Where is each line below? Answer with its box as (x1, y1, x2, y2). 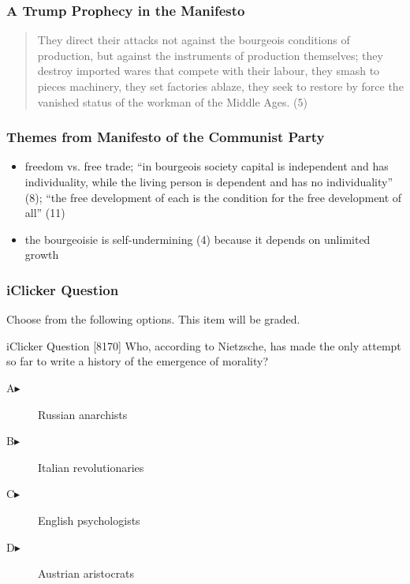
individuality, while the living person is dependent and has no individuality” (24, 174, 393, 189)
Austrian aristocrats (38, 565, 135, 582)
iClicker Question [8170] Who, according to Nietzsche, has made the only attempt (6, 337, 401, 354)
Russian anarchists (38, 406, 128, 422)
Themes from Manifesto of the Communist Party (6, 127, 325, 147)
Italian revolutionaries (38, 459, 144, 475)
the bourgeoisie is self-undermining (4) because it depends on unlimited (24, 230, 371, 247)
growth (24, 246, 59, 263)
